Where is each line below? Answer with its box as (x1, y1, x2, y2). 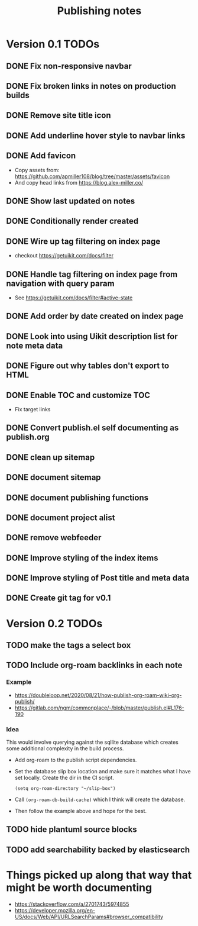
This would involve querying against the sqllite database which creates (6, 738, 179, 746)
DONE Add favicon (6, 151, 76, 161)
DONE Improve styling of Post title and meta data (6, 573, 190, 583)
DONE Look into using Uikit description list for (6, 331, 178, 341)
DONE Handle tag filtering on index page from (6, 269, 178, 279)
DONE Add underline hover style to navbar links (6, 130, 186, 140)
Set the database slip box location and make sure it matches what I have (14, 768, 191, 775)
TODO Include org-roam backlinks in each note (6, 660, 183, 670)
